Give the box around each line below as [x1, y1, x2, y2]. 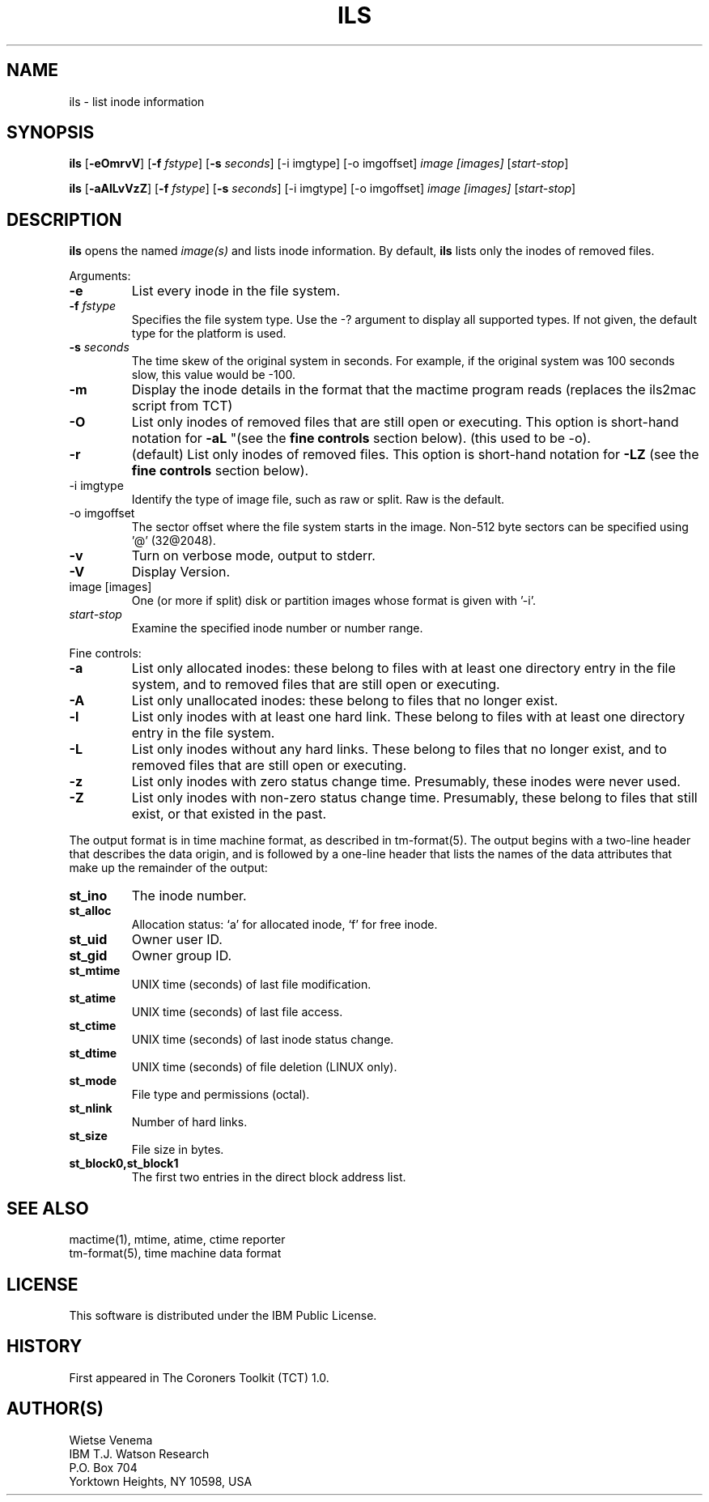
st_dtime [69, 1046, 117, 1061]
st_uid [69, 931, 108, 948]
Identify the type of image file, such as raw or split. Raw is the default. [131, 492, 505, 507]
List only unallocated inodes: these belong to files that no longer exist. [131, 692, 558, 709]
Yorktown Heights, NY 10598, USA [69, 1474, 253, 1488]
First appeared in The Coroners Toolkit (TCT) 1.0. [69, 1370, 329, 1385]
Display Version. [131, 564, 231, 581]
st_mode [69, 1074, 117, 1088]
